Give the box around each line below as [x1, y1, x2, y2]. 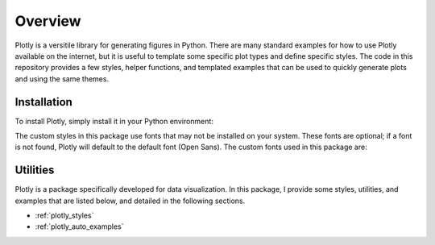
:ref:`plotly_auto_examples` [35, 222, 124, 231]
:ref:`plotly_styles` [35, 210, 94, 221]
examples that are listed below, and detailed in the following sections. [14, 196, 246, 206]
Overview [14, 12, 81, 30]
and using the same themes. [14, 73, 109, 84]
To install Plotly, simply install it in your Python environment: [14, 116, 213, 126]
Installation [14, 95, 72, 109]
